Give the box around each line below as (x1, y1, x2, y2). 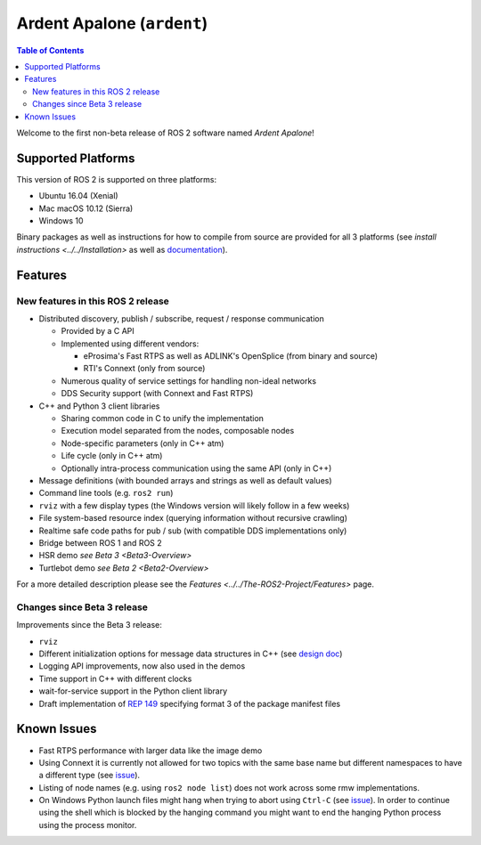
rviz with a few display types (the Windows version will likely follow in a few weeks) (38, 500, 350, 511)
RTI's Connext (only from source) (83, 363, 206, 374)
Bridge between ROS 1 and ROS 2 (38, 537, 162, 548)
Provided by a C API (61, 326, 135, 337)
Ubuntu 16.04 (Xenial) (38, 191, 119, 201)
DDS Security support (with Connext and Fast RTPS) (61, 388, 254, 399)
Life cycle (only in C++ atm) (61, 451, 163, 461)
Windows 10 (38, 215, 84, 226)
